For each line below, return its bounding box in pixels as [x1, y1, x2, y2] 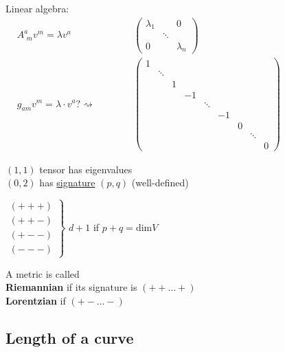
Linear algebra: [5, 1, 69, 15]
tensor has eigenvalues [39, 162, 133, 176]
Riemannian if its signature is [5, 280, 137, 294]
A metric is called [5, 266, 80, 280]
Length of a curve [5, 327, 134, 348]
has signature [39, 175, 95, 190]
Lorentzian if [5, 293, 66, 307]
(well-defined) [131, 175, 189, 190]
